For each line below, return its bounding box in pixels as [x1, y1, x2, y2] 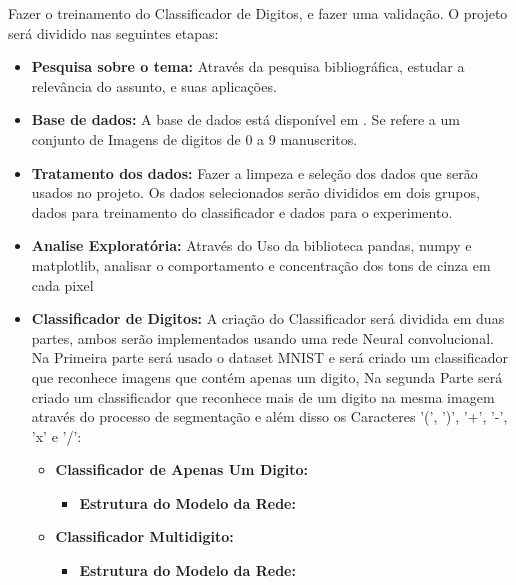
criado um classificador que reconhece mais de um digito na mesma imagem [31, 386, 495, 407]
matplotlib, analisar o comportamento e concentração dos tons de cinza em [31, 254, 491, 275]
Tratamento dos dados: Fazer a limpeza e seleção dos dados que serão [31, 162, 478, 183]
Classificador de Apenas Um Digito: [55, 459, 308, 480]
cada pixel [31, 274, 94, 295]
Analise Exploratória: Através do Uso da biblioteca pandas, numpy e [31, 235, 472, 256]
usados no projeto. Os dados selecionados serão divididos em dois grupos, [31, 182, 480, 203]
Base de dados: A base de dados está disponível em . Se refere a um [31, 109, 460, 130]
